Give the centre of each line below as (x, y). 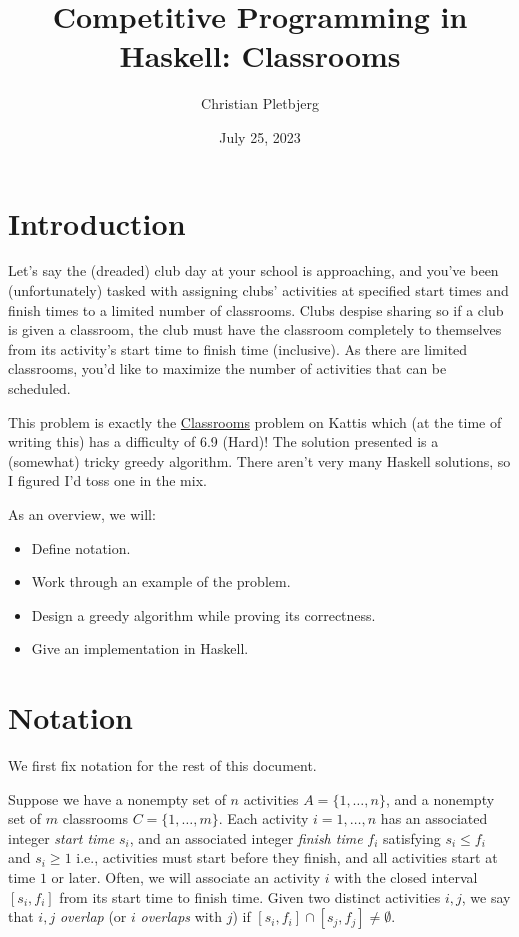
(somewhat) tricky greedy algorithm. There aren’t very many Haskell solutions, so (259, 460)
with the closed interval (406, 877)
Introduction (97, 222)
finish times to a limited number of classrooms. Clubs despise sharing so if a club (256, 309)
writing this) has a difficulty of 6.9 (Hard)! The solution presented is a (223, 441)
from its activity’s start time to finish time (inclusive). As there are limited (238, 348)
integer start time (61, 837)
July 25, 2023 (260, 136)
